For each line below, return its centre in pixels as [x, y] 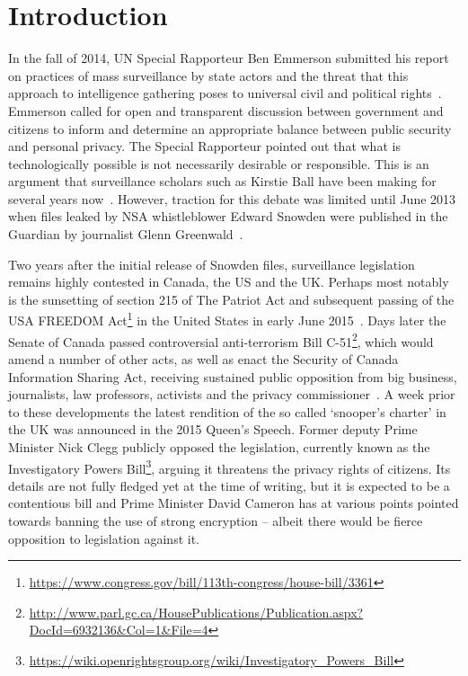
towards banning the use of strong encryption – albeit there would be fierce [216, 520]
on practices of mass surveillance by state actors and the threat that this [208, 75]
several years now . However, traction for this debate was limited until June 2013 [232, 198]
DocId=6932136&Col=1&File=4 [119, 630]
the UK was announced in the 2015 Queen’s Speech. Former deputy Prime [213, 429]
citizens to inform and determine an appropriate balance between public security [230, 128]
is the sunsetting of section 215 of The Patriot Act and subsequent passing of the [231, 299]
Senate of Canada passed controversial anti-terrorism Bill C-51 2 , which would [221, 340]
